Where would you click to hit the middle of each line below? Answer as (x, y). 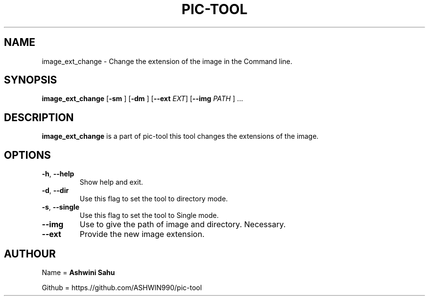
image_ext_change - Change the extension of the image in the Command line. (167, 61)
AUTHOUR (30, 254)
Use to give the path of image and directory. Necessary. (183, 225)
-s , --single (61, 207)
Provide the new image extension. (142, 234)
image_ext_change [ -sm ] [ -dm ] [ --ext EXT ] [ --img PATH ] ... (143, 99)
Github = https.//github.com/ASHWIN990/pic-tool (122, 287)
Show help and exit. (111, 182)
